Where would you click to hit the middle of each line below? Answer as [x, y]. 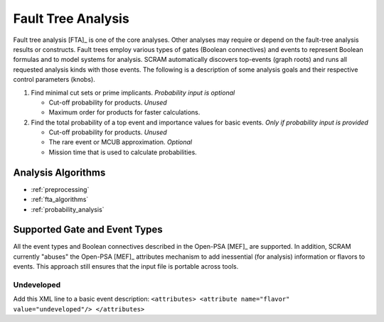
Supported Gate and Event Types [88, 230]
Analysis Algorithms [59, 172]
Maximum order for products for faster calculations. [124, 112]
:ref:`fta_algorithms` [60, 200]
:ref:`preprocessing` [60, 189]
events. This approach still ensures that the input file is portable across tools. [126, 267]
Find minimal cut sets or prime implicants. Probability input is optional [133, 92]
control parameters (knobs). [54, 80]
